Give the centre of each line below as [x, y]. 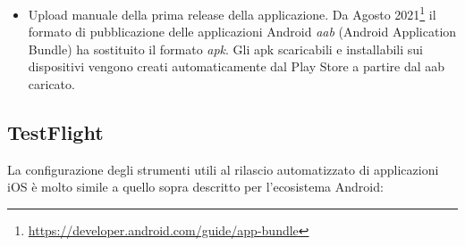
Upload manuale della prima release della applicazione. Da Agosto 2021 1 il [232, 13]
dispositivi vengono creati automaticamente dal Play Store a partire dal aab [237, 66]
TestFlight [55, 132]
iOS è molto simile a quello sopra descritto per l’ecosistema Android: [195, 187]
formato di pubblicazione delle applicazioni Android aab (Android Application [242, 32]
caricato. [51, 84]
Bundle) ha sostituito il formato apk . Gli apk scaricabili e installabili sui [225, 49]
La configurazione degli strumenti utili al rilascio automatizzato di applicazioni [223, 169]
